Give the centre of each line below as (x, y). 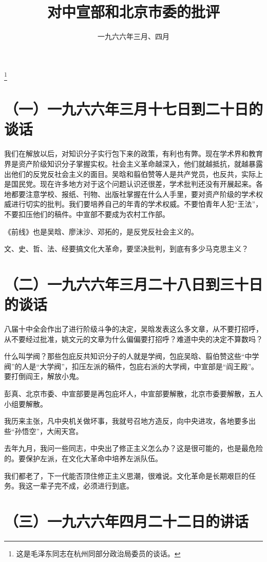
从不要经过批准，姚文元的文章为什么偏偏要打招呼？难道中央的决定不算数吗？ (133, 339)
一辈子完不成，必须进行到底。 (83, 486)
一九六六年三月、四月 (133, 36)
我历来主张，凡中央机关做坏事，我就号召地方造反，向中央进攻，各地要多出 (130, 421)
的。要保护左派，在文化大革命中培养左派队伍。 (83, 458)
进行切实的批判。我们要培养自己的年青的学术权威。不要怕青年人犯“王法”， (137, 204)
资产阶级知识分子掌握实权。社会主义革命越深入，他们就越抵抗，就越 (133, 163)
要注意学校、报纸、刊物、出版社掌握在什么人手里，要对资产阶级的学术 (137, 194)
